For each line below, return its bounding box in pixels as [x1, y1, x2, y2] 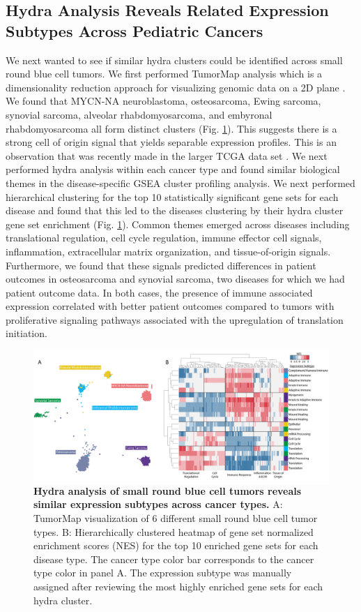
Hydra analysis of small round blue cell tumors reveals [33, 483, 302, 498]
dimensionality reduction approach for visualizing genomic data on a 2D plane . [6, 80, 346, 94]
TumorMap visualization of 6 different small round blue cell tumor [33, 511, 318, 525]
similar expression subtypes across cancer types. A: [33, 497, 283, 512]
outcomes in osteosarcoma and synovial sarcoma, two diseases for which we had [6, 271, 345, 286]
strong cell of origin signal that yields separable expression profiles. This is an [6, 135, 337, 149]
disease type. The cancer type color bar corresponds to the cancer [33, 551, 314, 566]
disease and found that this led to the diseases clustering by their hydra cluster [6, 203, 344, 218]
